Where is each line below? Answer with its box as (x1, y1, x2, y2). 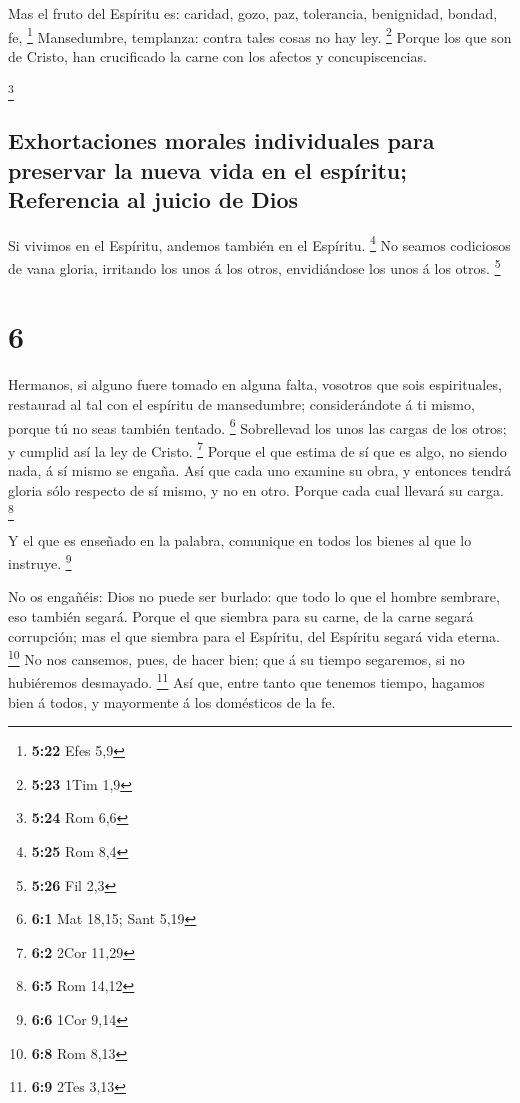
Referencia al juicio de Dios (8, 183, 299, 214)
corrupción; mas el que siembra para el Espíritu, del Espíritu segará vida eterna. (8, 625, 500, 646)
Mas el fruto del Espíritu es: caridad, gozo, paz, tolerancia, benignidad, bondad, (8, 3, 498, 23)
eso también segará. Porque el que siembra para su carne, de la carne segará (8, 606, 474, 627)
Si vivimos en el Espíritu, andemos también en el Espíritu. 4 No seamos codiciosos (8, 231, 511, 255)
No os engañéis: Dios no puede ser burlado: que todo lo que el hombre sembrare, (8, 586, 500, 607)
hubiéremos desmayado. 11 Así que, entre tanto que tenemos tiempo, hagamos (8, 669, 485, 693)
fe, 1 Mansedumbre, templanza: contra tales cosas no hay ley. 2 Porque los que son (8, 23, 512, 47)
